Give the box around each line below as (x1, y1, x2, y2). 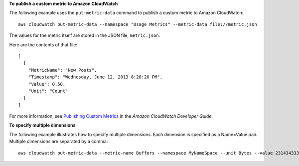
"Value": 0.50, (28, 81, 66, 87)
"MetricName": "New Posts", (28, 67, 97, 73)
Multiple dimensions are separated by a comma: (9, 139, 108, 145)
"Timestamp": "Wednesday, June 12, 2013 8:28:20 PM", (28, 74, 163, 80)
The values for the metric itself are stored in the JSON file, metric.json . (9, 32, 160, 38)
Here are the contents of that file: (9, 41, 77, 47)
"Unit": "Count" (28, 88, 68, 94)
